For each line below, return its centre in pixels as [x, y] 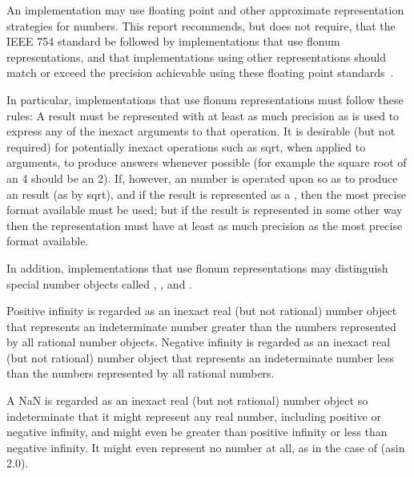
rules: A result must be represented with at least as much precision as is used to [203, 115]
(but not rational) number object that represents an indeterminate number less [200, 357]
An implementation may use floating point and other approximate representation [205, 10]
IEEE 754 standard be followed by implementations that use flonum [173, 41]
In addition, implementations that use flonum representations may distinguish [197, 267]
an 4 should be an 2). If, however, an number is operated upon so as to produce [202, 178]
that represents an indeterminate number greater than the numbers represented [201, 326]
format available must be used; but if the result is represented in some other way [205, 210]
